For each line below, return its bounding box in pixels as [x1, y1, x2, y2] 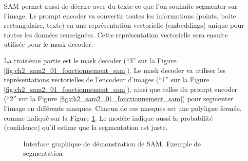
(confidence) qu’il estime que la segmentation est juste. [4, 122, 168, 132]
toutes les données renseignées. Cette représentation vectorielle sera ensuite [4, 29, 228, 39]
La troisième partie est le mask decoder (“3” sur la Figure [4, 55, 177, 65]
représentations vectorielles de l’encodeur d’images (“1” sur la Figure [4, 74, 210, 85]
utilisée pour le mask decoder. [4, 39, 93, 49]
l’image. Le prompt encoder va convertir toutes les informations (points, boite [4, 10, 236, 20]
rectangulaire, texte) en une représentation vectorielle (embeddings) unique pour [4, 20, 244, 30]
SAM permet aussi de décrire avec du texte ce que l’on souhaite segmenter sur [4, 1, 238, 11]
